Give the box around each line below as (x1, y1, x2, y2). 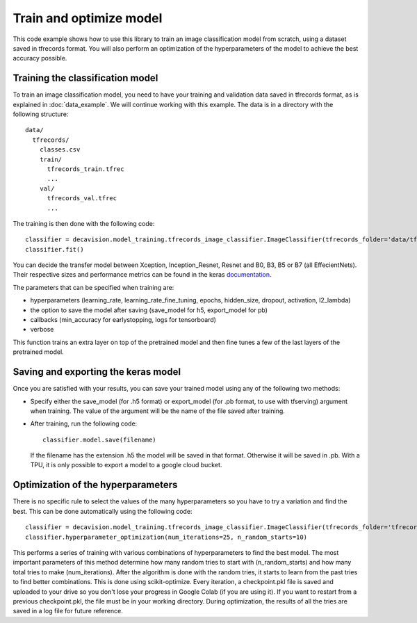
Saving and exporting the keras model (13, 366, 181, 378)
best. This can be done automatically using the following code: (13, 507, 193, 515)
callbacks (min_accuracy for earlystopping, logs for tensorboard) (30, 316, 217, 324)
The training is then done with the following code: (13, 219, 155, 227)
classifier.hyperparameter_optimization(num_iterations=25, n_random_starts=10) (25, 533, 308, 541)
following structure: (13, 110, 69, 118)
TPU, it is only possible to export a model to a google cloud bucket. (30, 461, 222, 469)
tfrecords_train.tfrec (47, 165, 124, 173)
